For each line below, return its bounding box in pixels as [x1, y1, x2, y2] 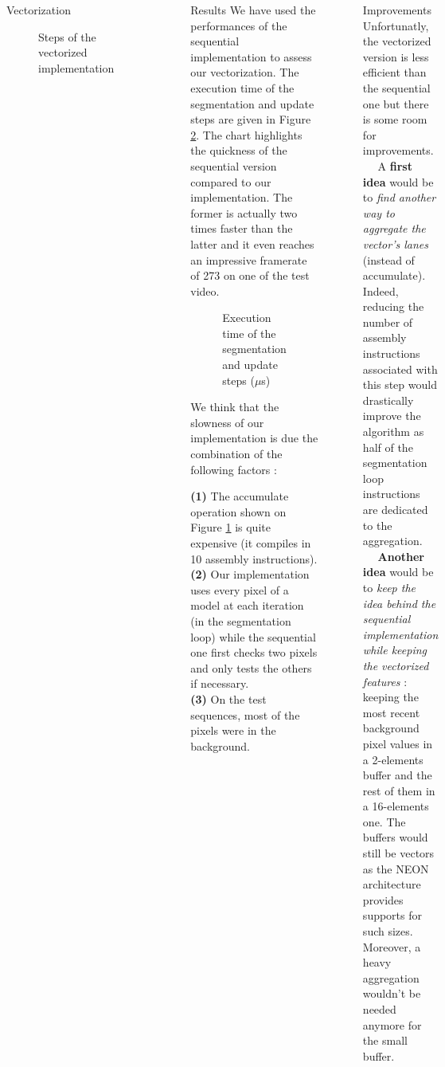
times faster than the [190, 220, 293, 237]
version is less [362, 48, 429, 65]
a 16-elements [362, 798, 429, 814]
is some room [362, 111, 427, 127]
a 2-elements [362, 751, 424, 767]
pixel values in [362, 735, 433, 751]
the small [362, 1032, 408, 1049]
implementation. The [190, 189, 293, 206]
